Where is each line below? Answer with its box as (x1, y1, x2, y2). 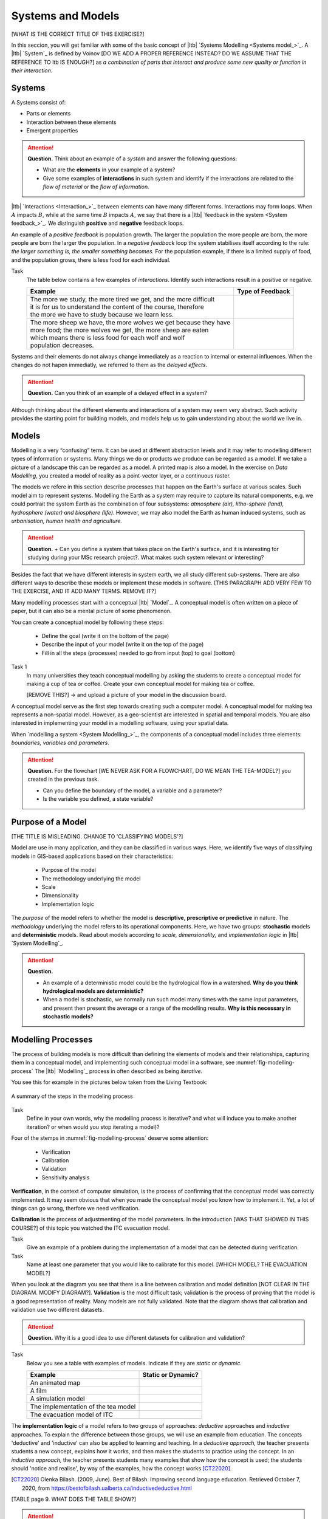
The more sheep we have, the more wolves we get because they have (30, 318, 231, 327)
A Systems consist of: (11, 99, 66, 106)
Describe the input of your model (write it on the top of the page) (41, 641, 204, 648)
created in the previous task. (27, 775, 100, 783)
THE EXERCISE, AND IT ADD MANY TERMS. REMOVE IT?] (11, 588, 157, 595)
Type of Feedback (237, 287, 290, 296)
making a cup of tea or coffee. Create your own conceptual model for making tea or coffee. (26, 680, 255, 687)
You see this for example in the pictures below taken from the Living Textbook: (11, 1078, 208, 1086)
